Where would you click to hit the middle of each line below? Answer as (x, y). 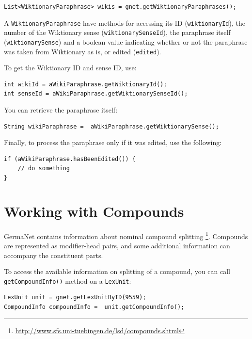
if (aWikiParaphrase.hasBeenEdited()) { (70, 159)
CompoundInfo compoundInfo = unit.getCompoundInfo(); (94, 307)
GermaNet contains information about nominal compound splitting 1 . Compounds (126, 235)
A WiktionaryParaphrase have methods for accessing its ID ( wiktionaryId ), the (125, 23)
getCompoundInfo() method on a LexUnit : (68, 281)
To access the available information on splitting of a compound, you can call (117, 271)
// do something (44, 169)
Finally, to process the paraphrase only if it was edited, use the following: (113, 142)
